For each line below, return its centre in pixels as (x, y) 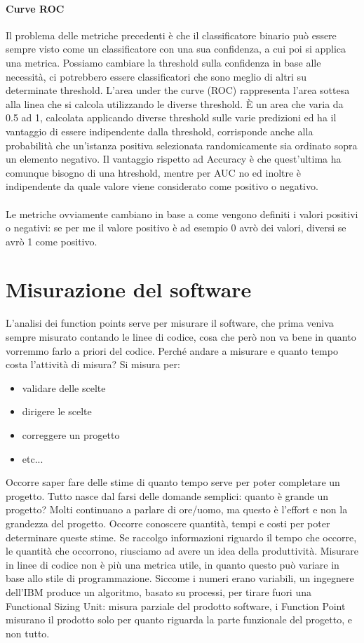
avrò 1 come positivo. (52, 241)
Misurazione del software (129, 289)
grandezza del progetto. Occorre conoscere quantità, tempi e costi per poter (168, 523)
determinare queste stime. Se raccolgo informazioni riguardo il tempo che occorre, (181, 537)
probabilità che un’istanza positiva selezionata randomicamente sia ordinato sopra (182, 145)
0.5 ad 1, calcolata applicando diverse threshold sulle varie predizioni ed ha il (171, 117)
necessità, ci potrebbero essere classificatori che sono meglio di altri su (156, 76)
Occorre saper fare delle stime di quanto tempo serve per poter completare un (173, 482)
